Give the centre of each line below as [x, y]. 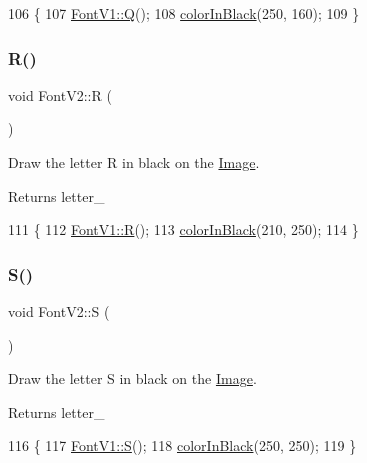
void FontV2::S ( [59, 311]
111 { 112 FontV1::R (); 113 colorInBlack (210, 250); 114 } [183, 229]
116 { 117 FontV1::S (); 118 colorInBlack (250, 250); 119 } [182, 445]
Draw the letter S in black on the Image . [132, 378]
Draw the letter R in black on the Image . [134, 162]
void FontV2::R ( [60, 94]
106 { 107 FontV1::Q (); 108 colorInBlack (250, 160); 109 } [184, 13]
